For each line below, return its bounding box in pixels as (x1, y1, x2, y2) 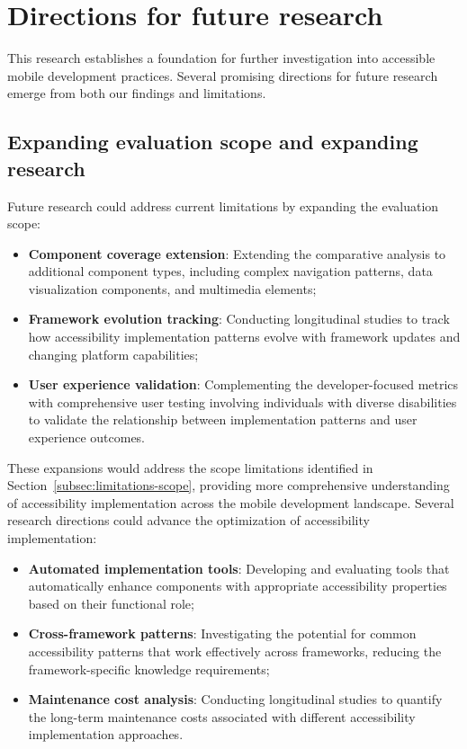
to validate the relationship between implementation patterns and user (28, 410, 418, 429)
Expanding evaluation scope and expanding (7, 128, 418, 156)
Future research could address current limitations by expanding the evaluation (7, 196, 439, 215)
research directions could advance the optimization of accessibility (7, 511, 370, 530)
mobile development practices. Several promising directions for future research (7, 66, 438, 85)
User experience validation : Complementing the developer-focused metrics (28, 375, 459, 394)
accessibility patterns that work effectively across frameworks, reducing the (28, 641, 442, 660)
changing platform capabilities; (28, 344, 199, 363)
